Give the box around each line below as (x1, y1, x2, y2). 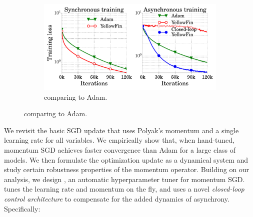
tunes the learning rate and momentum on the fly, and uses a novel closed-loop (4, 184, 244, 194)
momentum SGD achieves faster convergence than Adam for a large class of (4, 144, 236, 155)
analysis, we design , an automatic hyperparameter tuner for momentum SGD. (4, 174, 245, 184)
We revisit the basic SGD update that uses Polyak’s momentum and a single (4, 125, 239, 135)
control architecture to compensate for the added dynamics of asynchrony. (4, 193, 229, 204)
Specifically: (4, 203, 40, 214)
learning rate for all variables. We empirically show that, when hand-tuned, (4, 135, 234, 145)
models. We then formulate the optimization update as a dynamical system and (4, 154, 248, 165)
